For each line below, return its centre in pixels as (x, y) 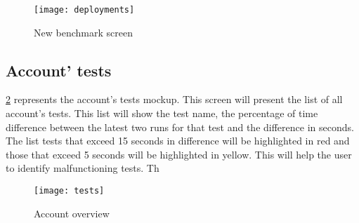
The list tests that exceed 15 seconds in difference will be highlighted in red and (178, 141)
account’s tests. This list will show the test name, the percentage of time (162, 113)
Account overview (72, 213)
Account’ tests (59, 70)
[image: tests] (69, 191)
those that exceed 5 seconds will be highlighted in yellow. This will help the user (179, 154)
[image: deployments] (84, 10)
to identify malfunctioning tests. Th (83, 168)
